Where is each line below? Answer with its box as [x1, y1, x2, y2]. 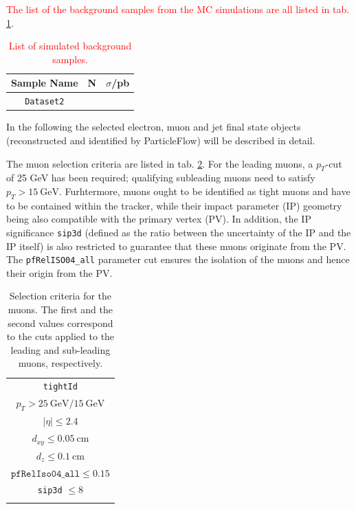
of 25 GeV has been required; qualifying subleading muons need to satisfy [6, 170, 315, 185]
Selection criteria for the [9, 289, 112, 303]
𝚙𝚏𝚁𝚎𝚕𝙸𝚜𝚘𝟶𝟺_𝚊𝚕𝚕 [11, 468, 80, 479]
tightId [43, 382, 78, 392]
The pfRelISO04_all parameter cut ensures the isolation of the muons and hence [6, 252, 350, 267]
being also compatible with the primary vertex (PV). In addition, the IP [6, 212, 311, 226]
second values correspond [8, 315, 113, 330]
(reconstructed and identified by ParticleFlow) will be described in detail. [6, 133, 315, 147]
